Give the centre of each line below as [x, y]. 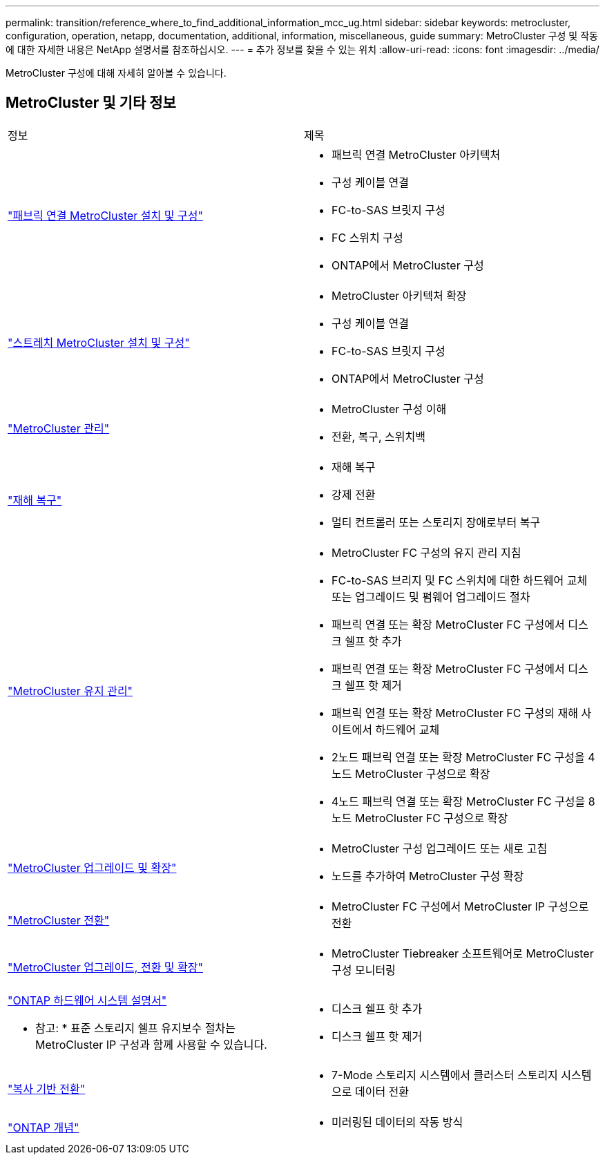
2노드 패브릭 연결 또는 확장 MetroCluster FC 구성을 [458, 757]
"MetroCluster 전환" [59, 920]
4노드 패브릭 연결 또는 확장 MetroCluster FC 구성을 [459, 801]
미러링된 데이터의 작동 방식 [397, 1122]
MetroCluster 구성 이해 [389, 409]
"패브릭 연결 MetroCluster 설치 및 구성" [105, 215]
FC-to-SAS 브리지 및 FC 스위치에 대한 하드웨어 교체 [460, 580]
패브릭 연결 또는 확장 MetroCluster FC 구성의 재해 [455, 713]
